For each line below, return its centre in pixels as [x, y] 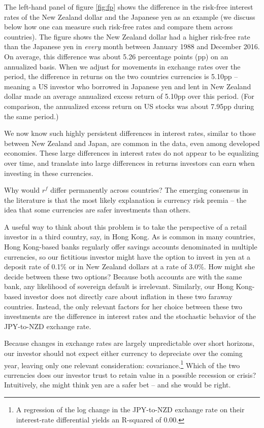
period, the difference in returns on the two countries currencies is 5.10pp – [121, 76]
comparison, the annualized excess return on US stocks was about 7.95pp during [129, 106]
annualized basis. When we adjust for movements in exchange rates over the [122, 66]
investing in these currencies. [49, 173]
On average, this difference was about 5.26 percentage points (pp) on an [116, 56]
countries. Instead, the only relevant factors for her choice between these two [123, 306]
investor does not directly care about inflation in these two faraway [128, 296]
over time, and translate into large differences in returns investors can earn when [129, 163]
